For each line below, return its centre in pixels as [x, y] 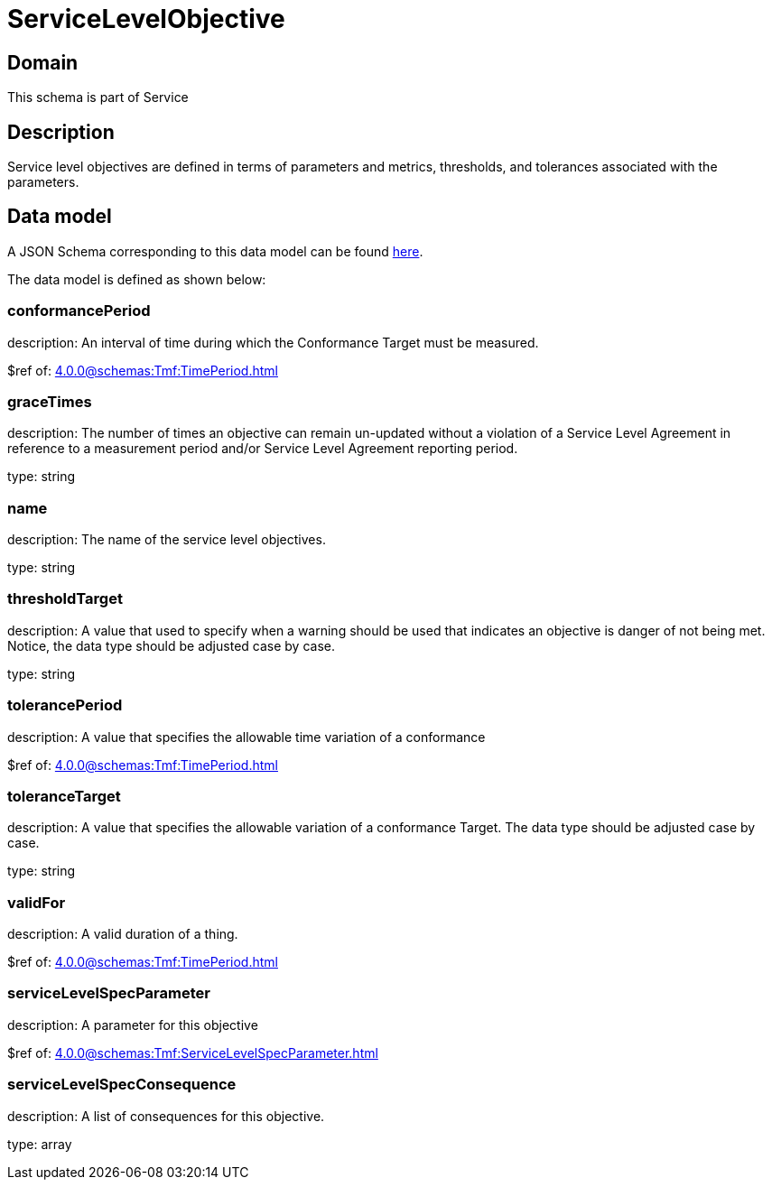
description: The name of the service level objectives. [167, 540]
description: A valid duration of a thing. [123, 934]
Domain [43, 62]
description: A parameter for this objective [133, 1025]
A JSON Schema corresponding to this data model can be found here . [215, 251]
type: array [40, 1144]
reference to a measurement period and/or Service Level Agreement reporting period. [263, 449]
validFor [37, 902]
